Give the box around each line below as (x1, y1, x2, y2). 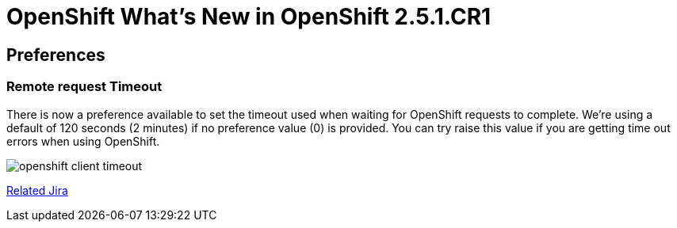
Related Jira (6, 183, 68, 197)
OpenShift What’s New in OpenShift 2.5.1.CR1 (6, 3, 491, 30)
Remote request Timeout (6, 78, 163, 95)
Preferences (6, 44, 105, 65)
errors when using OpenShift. (6, 134, 160, 148)
